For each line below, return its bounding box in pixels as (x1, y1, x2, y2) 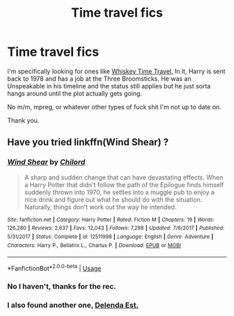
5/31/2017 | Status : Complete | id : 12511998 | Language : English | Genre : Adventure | (7, 233, 214, 240)
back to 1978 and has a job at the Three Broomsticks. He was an (7, 74, 192, 83)
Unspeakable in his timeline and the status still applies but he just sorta (7, 81, 211, 90)
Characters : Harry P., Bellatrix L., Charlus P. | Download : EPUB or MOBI (7, 242, 181, 248)
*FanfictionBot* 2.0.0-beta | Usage (7, 263, 102, 272)
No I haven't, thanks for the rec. (7, 281, 116, 291)
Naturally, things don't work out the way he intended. (24, 203, 177, 211)
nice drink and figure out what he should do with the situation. (24, 195, 203, 203)
